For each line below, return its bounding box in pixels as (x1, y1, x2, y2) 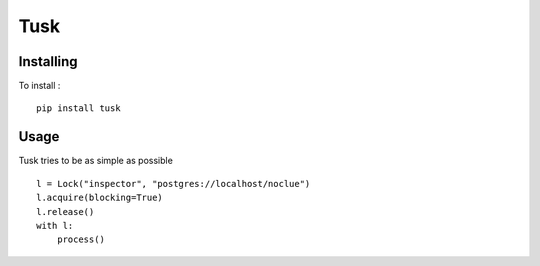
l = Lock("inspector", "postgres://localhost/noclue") (36, 178, 311, 189)
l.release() (36, 206, 95, 217)
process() (56, 234, 105, 245)
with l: (36, 220, 74, 231)
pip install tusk (36, 103, 121, 114)
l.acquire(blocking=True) (36, 192, 164, 204)
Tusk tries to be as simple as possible (18, 155, 174, 167)
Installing (18, 53, 79, 70)
